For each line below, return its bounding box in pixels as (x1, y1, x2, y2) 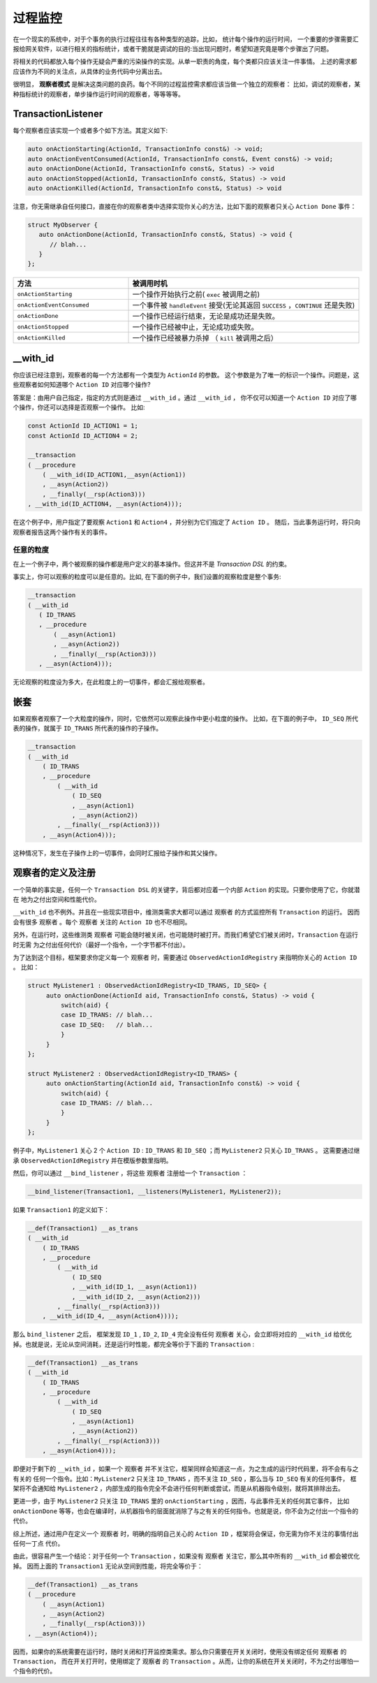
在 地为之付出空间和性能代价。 (13, 895, 101, 903)
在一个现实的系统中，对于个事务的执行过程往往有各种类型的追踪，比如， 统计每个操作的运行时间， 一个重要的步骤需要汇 (13, 35, 359, 43)
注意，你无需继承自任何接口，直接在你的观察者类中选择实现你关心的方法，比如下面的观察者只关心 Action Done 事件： (13, 202, 357, 210)
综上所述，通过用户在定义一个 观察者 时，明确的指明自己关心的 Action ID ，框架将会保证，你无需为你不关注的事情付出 (13, 1529, 359, 1538)
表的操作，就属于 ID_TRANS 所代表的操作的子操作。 (13, 724, 163, 733)
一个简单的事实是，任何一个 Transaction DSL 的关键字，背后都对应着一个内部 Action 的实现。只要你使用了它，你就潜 (13, 885, 360, 894)
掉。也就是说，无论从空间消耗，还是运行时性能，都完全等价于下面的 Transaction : (13, 1340, 255, 1348)
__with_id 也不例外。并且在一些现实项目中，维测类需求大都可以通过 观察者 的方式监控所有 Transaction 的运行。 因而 (13, 908, 360, 917)
